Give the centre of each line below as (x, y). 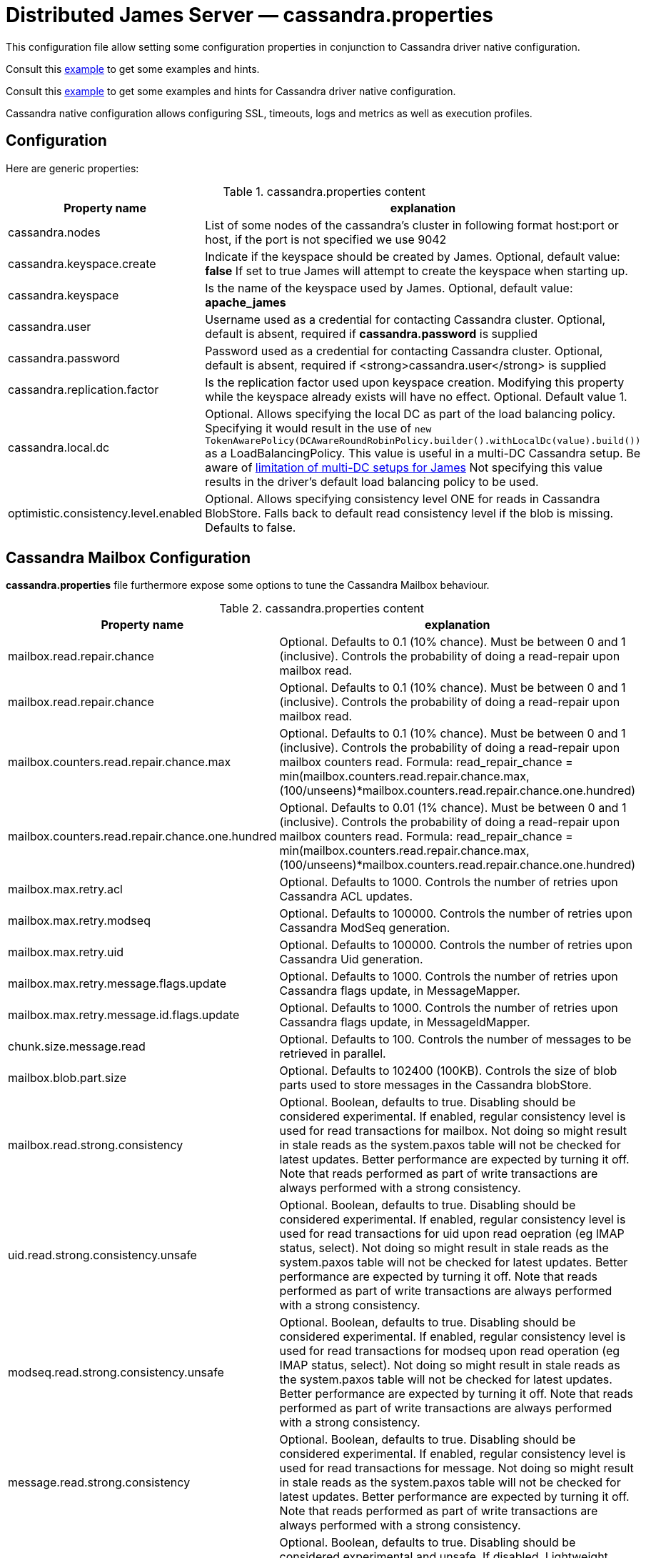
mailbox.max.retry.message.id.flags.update (124, 1015)
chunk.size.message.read (77, 1047)
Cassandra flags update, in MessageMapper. (400, 991)
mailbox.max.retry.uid (66, 952)
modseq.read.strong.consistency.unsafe (116, 1373)
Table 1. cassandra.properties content (324, 191)
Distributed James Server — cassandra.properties (249, 15)
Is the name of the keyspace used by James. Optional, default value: (389, 288)
